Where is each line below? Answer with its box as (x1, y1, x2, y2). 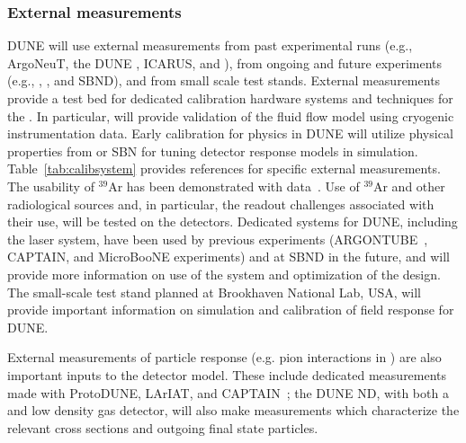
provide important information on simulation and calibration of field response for (7, 300, 454, 319)
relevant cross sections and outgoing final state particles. (7, 418, 318, 437)
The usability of (7, 176, 94, 195)
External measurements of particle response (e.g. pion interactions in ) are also (7, 348, 442, 367)
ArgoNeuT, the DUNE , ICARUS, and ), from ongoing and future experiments (7, 53, 443, 72)
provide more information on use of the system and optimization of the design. (7, 264, 441, 283)
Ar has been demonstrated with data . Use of (108, 176, 360, 195)
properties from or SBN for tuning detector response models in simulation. (7, 141, 418, 160)
